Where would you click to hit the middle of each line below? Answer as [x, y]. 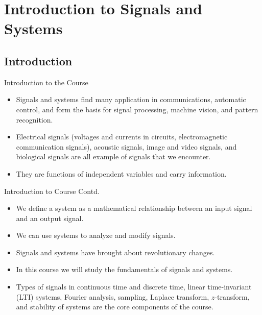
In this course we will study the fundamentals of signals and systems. [124, 269]
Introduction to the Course [46, 82]
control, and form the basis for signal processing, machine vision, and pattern [137, 109]
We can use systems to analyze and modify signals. [96, 235]
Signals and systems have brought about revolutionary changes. [115, 252]
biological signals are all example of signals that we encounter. [113, 156]
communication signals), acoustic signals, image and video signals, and [126, 146]
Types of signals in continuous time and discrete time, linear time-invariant [134, 287]
